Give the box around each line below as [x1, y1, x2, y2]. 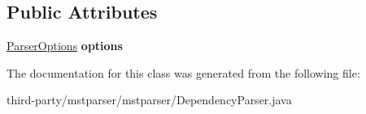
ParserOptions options [7, 37, 123, 54]
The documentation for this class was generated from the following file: [7, 64, 360, 81]
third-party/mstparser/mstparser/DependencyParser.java [7, 91, 292, 108]
